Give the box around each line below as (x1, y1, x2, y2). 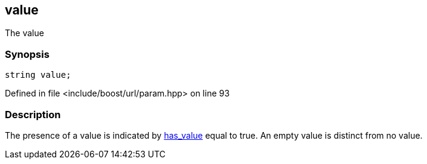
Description (5, 108, 61, 121)
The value (5, 28, 44, 39)
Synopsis (5, 48, 50, 60)
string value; (5, 70, 71, 80)
